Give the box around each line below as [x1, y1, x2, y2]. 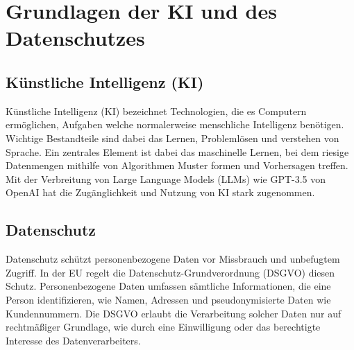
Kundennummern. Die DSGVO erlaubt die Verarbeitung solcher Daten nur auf [6, 306, 342, 320]
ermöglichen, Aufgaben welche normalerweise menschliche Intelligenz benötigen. [6, 117, 344, 132]
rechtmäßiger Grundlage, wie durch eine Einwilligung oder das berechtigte [6, 320, 321, 334]
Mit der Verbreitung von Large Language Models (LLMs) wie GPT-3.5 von [6, 171, 326, 186]
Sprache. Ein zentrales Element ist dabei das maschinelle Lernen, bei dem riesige [6, 144, 349, 159]
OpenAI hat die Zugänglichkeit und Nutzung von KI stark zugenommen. [6, 185, 315, 200]
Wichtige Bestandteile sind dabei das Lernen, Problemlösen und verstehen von [6, 130, 339, 145]
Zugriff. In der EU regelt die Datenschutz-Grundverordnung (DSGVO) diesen [6, 265, 335, 279]
